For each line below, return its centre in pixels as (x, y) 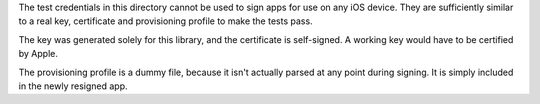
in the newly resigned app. (73, 86)
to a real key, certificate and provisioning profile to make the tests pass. (166, 21)
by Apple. (38, 54)
